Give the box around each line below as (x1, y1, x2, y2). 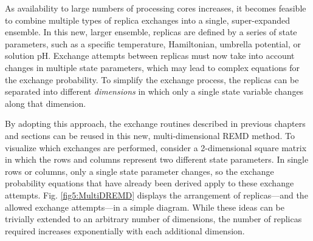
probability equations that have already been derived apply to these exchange (5, 177, 294, 189)
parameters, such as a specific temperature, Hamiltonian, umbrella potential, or (5, 37, 301, 50)
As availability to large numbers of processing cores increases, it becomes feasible (5, 2, 306, 14)
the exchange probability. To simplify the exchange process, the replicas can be (5, 73, 299, 86)
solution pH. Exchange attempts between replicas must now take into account (5, 49, 295, 62)
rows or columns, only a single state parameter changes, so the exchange (5, 165, 274, 177)
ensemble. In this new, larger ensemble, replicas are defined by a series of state (5, 25, 297, 38)
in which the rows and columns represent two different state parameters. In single (5, 153, 309, 166)
